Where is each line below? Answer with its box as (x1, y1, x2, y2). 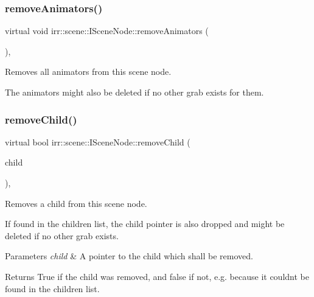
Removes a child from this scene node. (5, 197, 147, 209)
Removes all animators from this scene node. (5, 65, 172, 78)
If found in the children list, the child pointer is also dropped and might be (5, 217, 285, 230)
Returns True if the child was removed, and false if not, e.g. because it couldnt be (5, 270, 309, 282)
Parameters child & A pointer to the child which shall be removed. (5, 250, 253, 262)
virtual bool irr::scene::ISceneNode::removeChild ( (5, 135, 190, 148)
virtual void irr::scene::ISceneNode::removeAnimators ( (5, 24, 209, 37)
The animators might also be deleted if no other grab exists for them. (5, 86, 264, 98)
